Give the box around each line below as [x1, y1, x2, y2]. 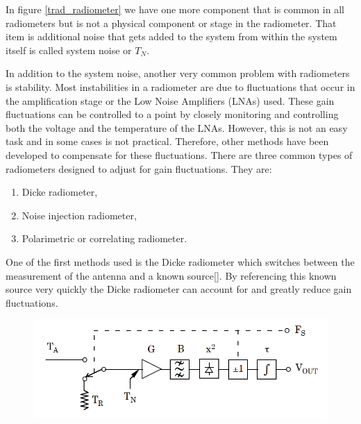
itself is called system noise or [6, 42, 132, 57]
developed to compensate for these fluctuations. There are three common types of [6, 147, 353, 162]
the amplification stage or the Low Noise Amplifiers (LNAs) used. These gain [6, 93, 335, 108]
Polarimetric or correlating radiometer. [22, 231, 187, 246]
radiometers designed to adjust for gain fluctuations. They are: [6, 161, 272, 176]
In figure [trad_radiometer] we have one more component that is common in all [6, 2, 344, 16]
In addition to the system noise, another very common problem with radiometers [6, 66, 350, 80]
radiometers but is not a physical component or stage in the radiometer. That [6, 15, 337, 30]
